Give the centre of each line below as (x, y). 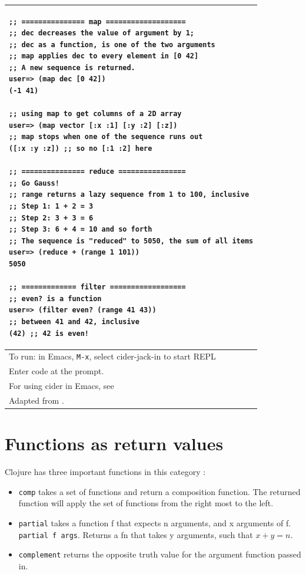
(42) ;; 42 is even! (49, 333)
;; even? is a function (55, 298)
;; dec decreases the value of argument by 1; (102, 33)
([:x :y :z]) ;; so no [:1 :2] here (81, 149)
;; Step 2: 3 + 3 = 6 (51, 218)
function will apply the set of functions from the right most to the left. (146, 503)
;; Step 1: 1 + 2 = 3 (51, 206)
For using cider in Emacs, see (61, 386)
